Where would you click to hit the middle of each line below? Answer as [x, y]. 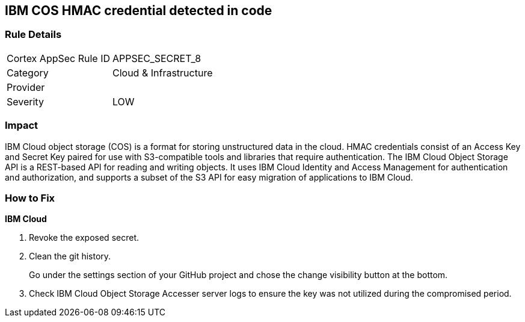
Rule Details [33, 35]
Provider [26, 87]
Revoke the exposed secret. [84, 238]
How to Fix [30, 198]
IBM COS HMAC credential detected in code [139, 11]
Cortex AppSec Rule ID [59, 58]
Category [28, 73]
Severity [25, 101]
